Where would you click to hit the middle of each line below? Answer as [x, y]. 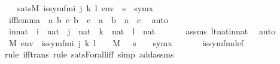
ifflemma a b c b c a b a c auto [88, 19]
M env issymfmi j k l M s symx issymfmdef [126, 42]
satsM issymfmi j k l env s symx [85, 8]
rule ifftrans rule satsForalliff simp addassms [89, 54]
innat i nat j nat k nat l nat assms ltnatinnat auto [142, 31]
